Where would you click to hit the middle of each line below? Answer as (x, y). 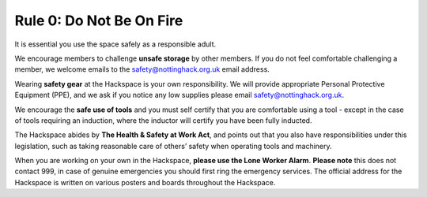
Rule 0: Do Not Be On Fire (99, 20)
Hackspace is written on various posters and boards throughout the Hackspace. (145, 182)
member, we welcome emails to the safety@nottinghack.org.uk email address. (142, 69)
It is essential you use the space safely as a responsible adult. (115, 44)
